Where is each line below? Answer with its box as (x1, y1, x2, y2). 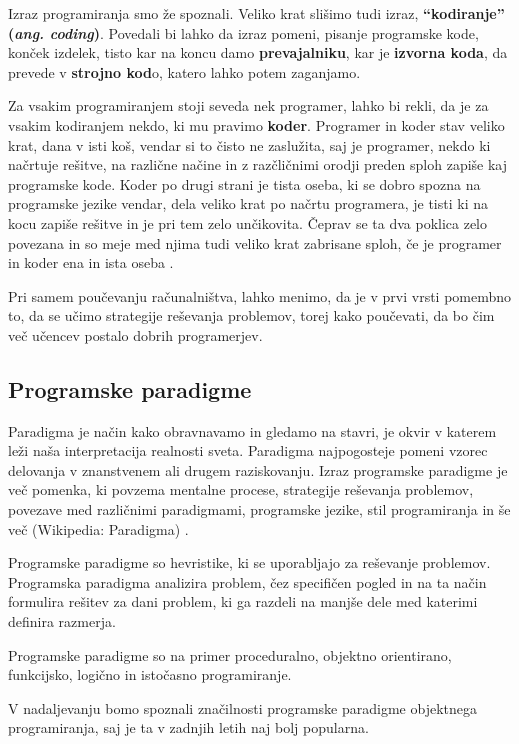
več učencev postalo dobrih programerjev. (8, 324, 263, 345)
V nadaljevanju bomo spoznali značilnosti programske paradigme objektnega (8, 697, 477, 718)
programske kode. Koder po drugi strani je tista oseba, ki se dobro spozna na (8, 173, 481, 194)
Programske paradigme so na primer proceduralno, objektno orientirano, (8, 644, 452, 665)
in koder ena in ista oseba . (8, 252, 174, 273)
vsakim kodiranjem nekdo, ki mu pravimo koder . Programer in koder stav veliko (8, 114, 505, 135)
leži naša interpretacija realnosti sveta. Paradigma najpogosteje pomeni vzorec (8, 440, 488, 461)
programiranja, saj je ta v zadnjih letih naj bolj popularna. (8, 717, 369, 738)
